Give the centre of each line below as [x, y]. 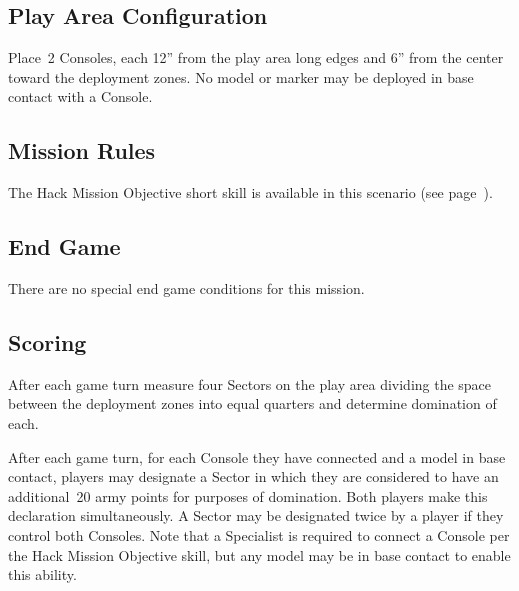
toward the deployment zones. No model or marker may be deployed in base [241, 76]
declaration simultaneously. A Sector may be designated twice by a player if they [256, 515]
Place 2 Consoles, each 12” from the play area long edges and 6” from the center [256, 57]
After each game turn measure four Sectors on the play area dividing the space [250, 383]
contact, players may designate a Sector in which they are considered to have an [253, 476]
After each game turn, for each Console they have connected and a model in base [257, 456]
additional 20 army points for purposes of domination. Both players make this [248, 495]
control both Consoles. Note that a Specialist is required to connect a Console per [259, 534]
